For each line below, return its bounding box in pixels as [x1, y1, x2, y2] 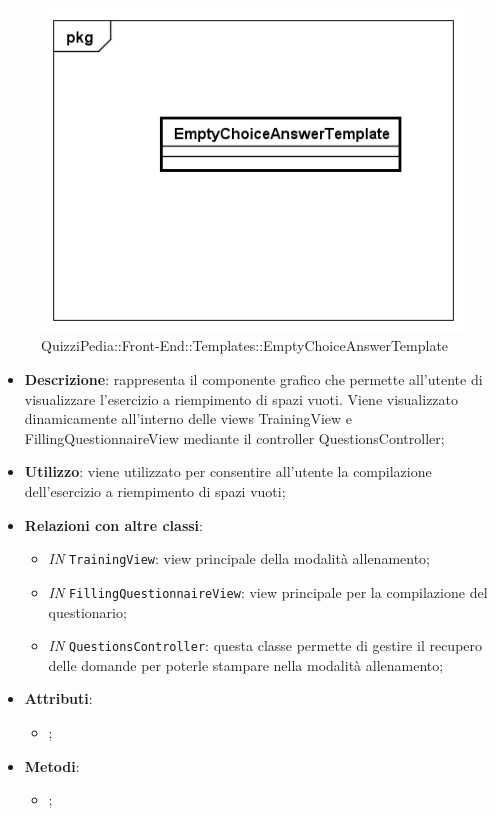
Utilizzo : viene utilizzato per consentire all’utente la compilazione [24, 461, 432, 482]
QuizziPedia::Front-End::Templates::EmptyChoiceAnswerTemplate [41, 335, 449, 356]
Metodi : [24, 755, 80, 776]
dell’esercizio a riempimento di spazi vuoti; [24, 481, 286, 501]
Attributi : [24, 688, 93, 709]
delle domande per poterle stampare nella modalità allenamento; [48, 654, 444, 675]
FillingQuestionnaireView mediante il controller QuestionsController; [24, 427, 445, 448]
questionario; [48, 601, 127, 622]
